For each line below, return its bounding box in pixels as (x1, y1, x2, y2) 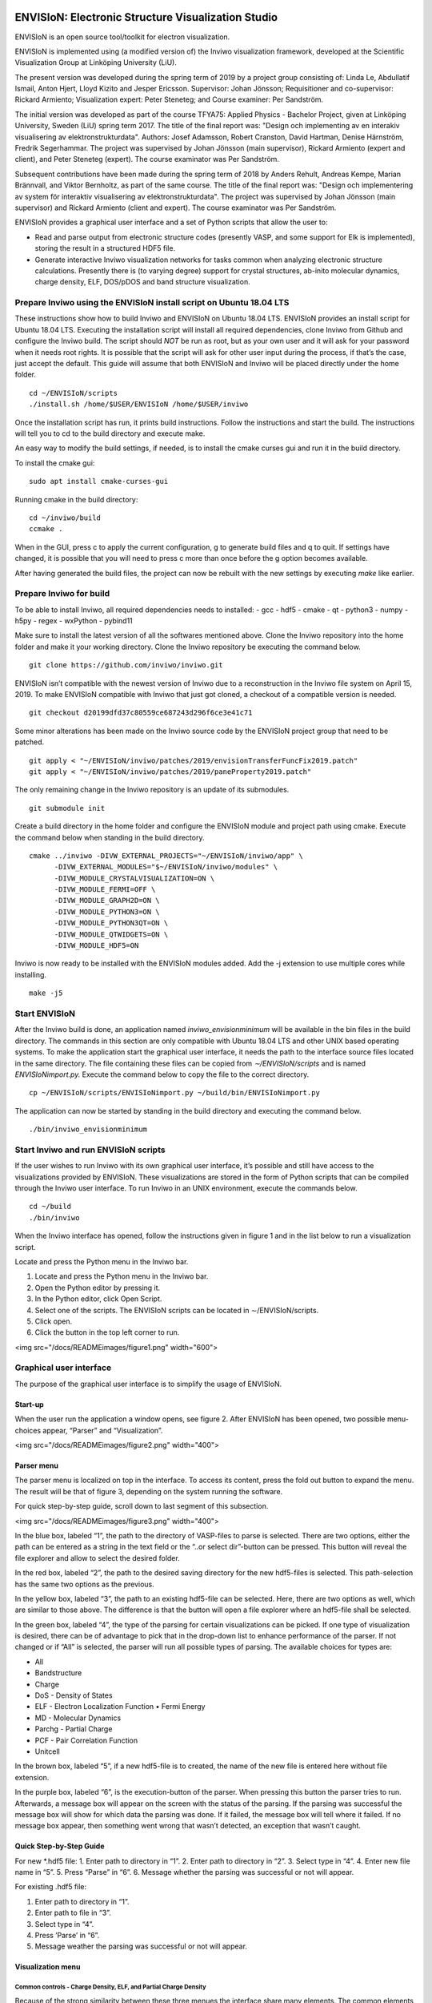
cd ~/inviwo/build (29, 513, 102, 522)
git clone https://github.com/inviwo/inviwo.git (29, 661, 223, 670)
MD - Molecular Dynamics (34, 1713, 122, 1723)
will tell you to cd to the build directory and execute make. (14, 429, 206, 438)
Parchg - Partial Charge (34, 1724, 113, 1734)
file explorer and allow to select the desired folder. (14, 1553, 180, 1562)
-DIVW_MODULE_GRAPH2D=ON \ (54, 896, 160, 905)
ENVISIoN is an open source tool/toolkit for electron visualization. (14, 32, 230, 42)
